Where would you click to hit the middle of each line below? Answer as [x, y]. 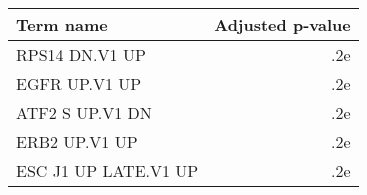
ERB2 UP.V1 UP [77, 141]
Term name [62, 24]
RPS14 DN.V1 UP [81, 54]
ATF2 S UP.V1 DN [84, 112]
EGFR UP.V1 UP [79, 83]
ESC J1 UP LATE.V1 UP [107, 170]
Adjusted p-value [282, 24]
